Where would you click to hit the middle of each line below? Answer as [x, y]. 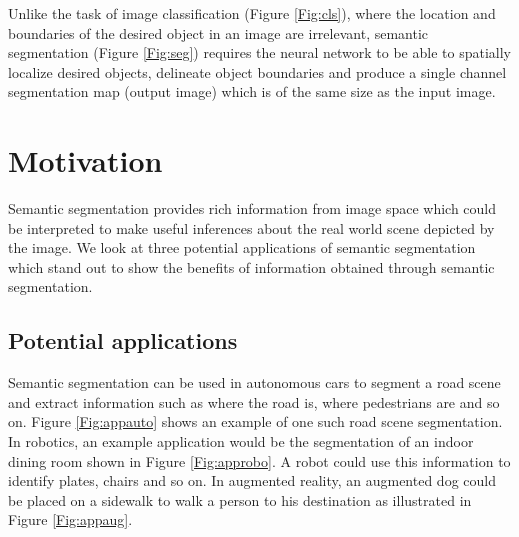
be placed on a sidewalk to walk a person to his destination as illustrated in [240, 499]
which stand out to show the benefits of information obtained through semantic [251, 266]
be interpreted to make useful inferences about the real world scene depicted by [251, 227]
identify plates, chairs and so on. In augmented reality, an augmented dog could [252, 480]
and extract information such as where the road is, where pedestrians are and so [254, 401]
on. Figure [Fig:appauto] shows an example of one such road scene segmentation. [255, 421]
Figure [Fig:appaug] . [70, 519]
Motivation [85, 160]
